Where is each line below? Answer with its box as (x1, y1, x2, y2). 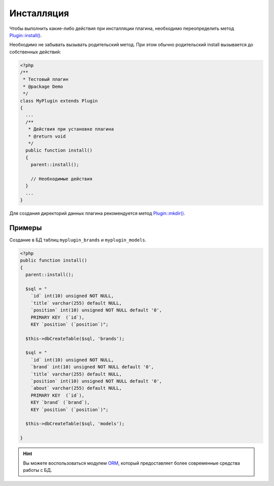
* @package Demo (23, 84, 63, 89)
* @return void (28, 133, 66, 139)
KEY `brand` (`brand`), (30, 400, 90, 405)
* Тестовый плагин (23, 77, 68, 82)
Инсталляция (9, 8, 70, 19)
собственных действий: (9, 49, 61, 55)
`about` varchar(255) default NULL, (30, 386, 122, 391)
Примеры (9, 223, 42, 232)
